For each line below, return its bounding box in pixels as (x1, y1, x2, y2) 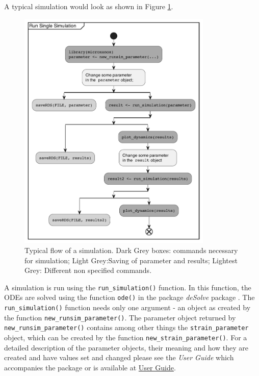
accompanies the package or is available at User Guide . (4, 362, 176, 372)
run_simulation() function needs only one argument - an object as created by (4, 302, 251, 313)
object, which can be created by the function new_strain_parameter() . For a (4, 332, 247, 342)
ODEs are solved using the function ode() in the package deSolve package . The (4, 292, 255, 303)
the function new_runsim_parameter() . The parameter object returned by (4, 312, 236, 322)
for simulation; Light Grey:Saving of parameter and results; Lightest (24, 255, 238, 265)
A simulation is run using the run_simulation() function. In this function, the (4, 282, 251, 292)
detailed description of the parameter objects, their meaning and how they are (4, 342, 249, 353)
